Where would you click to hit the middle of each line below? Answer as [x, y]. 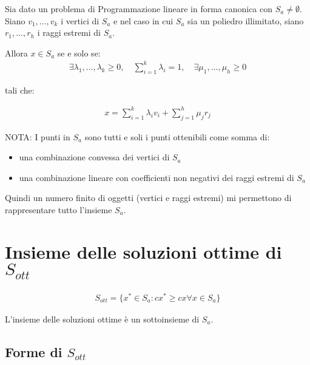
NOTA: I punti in [38, 136]
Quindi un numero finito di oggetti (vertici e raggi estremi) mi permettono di [148, 198]
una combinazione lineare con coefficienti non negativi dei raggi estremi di [157, 177]
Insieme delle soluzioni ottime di [143, 251]
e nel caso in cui [143, 20]
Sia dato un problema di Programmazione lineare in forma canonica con [139, 9]
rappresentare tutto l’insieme [59, 210]
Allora [16, 53]
